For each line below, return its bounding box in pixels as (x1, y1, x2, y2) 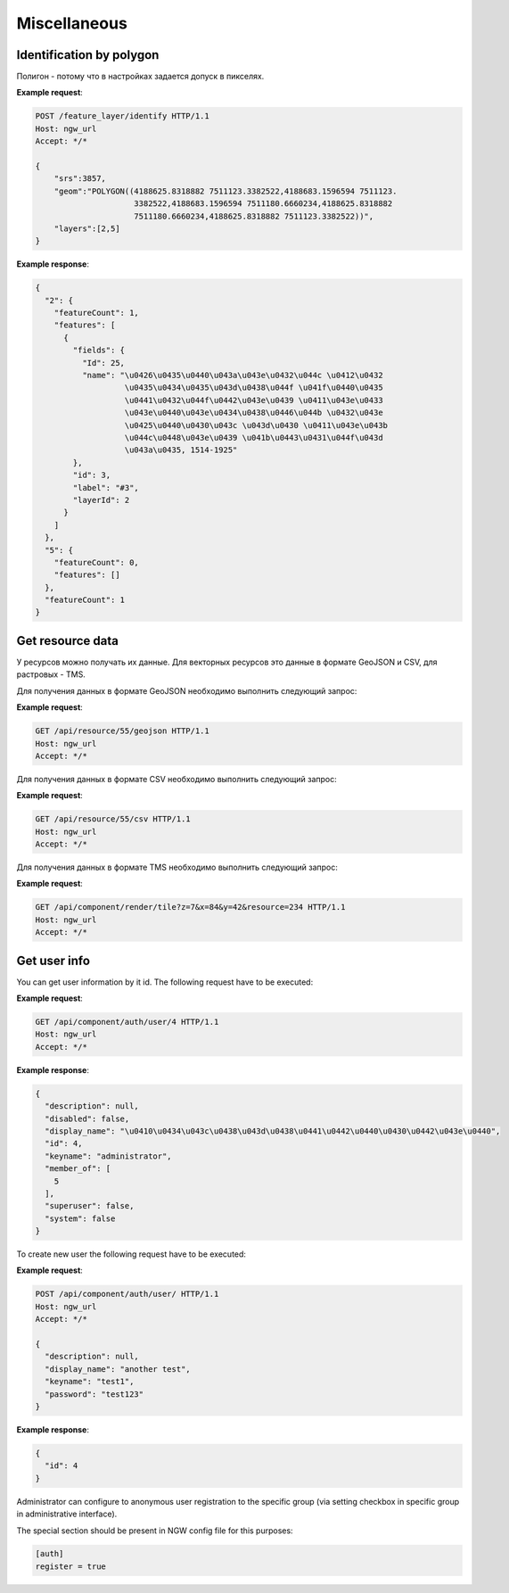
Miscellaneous (16, 13, 128, 33)
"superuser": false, (45, 1201, 135, 1211)
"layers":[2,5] (53, 223, 120, 234)
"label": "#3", (72, 483, 140, 492)
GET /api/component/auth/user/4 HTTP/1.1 (35, 1017, 219, 1028)
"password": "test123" (45, 1389, 144, 1399)
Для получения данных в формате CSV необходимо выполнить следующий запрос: (16, 773, 338, 784)
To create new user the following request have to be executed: (16, 1249, 247, 1259)
